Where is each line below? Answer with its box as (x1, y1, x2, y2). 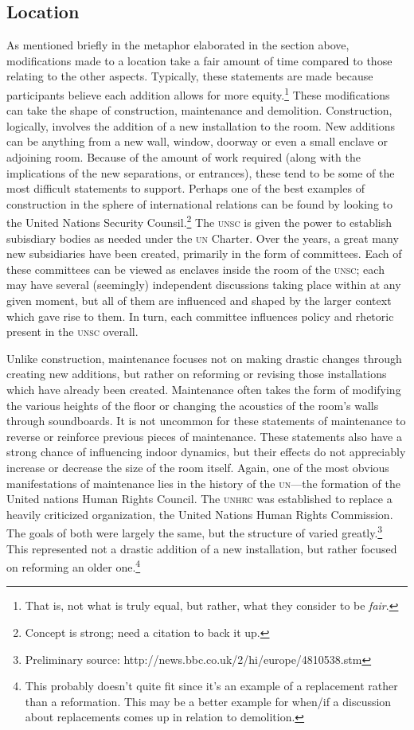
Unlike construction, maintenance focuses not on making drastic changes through (6, 349, 402, 366)
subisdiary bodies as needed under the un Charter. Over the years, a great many (6, 229, 399, 246)
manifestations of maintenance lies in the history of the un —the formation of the (6, 474, 400, 491)
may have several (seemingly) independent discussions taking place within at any (6, 276, 401, 293)
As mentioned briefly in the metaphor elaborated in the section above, (6, 37, 350, 53)
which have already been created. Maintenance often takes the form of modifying (6, 381, 401, 397)
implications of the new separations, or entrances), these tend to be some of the (6, 164, 395, 181)
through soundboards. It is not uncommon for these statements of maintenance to (6, 412, 406, 429)
